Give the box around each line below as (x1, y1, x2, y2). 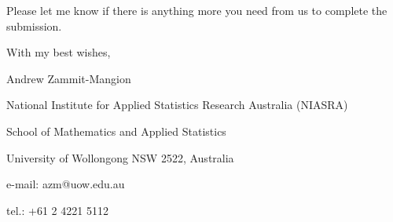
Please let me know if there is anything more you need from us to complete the (6, 2, 387, 18)
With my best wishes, (6, 44, 111, 60)
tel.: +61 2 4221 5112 (6, 202, 108, 218)
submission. (6, 17, 62, 34)
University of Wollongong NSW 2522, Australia (6, 149, 234, 166)
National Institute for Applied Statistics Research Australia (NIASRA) (6, 96, 348, 113)
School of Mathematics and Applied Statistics (6, 122, 226, 139)
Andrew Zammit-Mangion (6, 70, 131, 86)
